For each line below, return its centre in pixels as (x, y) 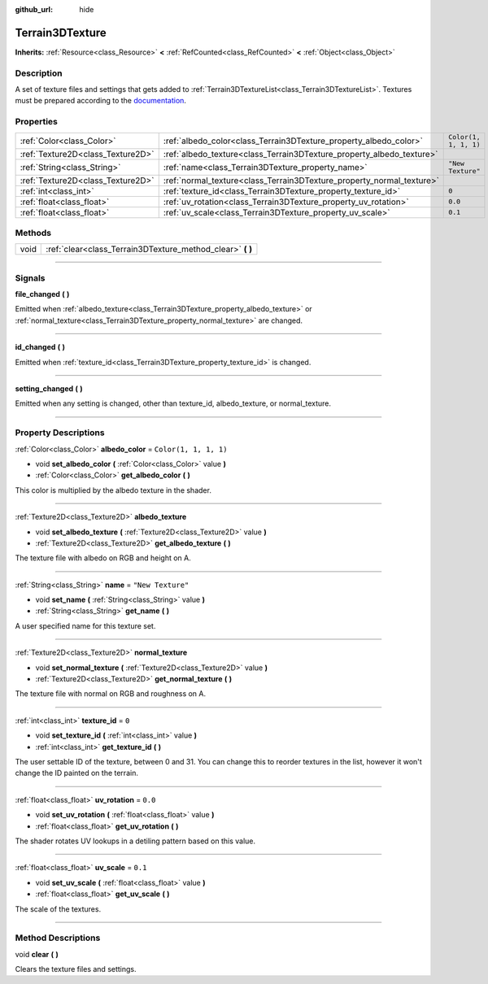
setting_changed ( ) (49, 389)
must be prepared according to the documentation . (101, 101)
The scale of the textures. (58, 909)
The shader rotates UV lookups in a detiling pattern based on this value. (135, 841)
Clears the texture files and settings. (76, 969)
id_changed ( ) (40, 347)
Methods (33, 233)
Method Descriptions (58, 938)
